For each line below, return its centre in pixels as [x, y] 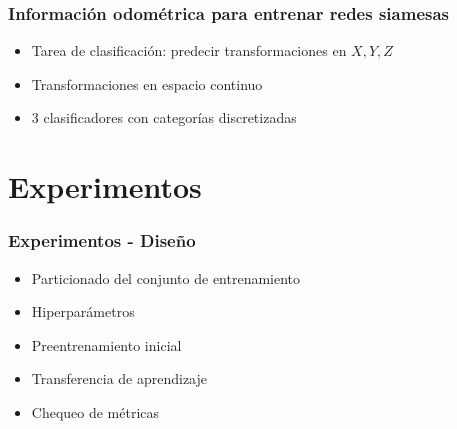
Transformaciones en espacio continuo [147, 83]
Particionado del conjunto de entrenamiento [166, 277]
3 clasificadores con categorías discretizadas [164, 117]
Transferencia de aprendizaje [119, 378]
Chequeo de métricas [95, 411]
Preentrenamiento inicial [106, 344]
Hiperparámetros [83, 311]
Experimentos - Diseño [102, 240]
